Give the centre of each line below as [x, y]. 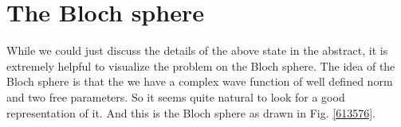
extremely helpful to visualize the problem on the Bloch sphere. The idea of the [201, 65]
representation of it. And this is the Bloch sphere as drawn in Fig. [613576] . [191, 112]
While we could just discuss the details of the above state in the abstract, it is [197, 50]
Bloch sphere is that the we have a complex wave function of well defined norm [200, 81]
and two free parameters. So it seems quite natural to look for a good [176, 96]
